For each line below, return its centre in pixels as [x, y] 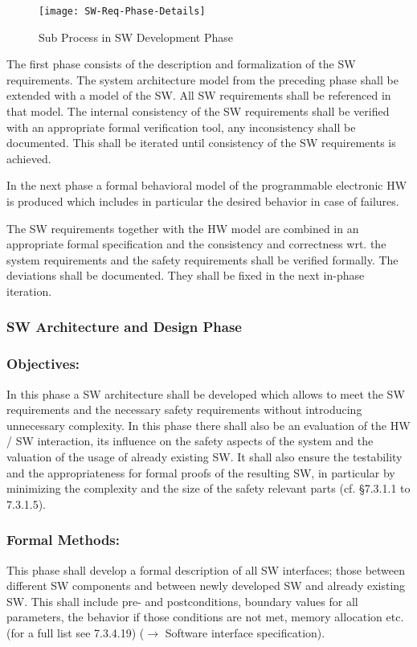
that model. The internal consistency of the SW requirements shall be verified [198, 111]
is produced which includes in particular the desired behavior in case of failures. [203, 201]
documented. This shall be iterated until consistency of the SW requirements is [201, 143]
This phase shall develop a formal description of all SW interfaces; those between [206, 569]
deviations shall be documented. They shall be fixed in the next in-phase [186, 275]
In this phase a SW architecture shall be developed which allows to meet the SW [206, 393]
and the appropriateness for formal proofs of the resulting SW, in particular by [201, 472]
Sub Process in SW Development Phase [136, 37]
